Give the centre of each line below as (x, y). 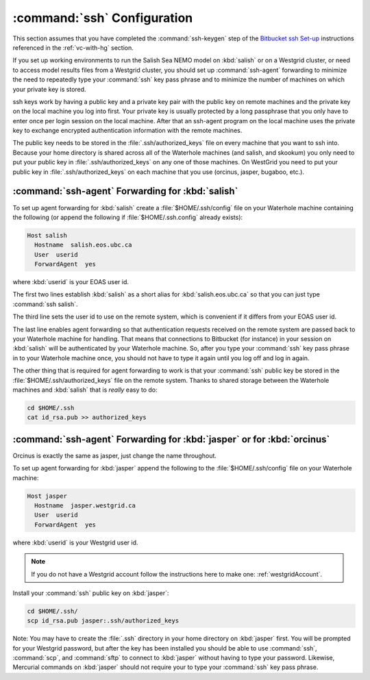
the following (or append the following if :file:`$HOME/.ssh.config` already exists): (128, 217)
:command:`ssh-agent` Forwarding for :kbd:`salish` (125, 191)
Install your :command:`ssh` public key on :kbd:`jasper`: (91, 593)
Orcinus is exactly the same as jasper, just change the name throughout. (115, 455)
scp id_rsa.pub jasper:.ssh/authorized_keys (103, 621)
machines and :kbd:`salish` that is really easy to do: (85, 390)
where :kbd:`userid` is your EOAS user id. (71, 282)
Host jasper (47, 496)
